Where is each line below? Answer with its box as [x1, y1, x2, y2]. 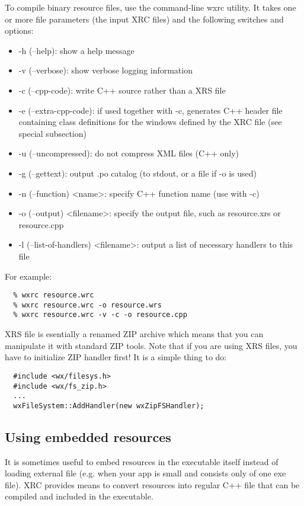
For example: [5, 270, 52, 282]
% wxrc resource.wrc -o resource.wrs [13, 300, 162, 309]
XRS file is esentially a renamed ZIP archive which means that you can [5, 328, 264, 340]
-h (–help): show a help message [18, 44, 135, 56]
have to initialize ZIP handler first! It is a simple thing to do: [5, 351, 227, 363]
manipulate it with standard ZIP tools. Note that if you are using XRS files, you [5, 339, 297, 351]
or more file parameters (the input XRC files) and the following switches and [5, 12, 284, 25]
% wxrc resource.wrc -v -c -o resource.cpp [13, 310, 187, 319]
